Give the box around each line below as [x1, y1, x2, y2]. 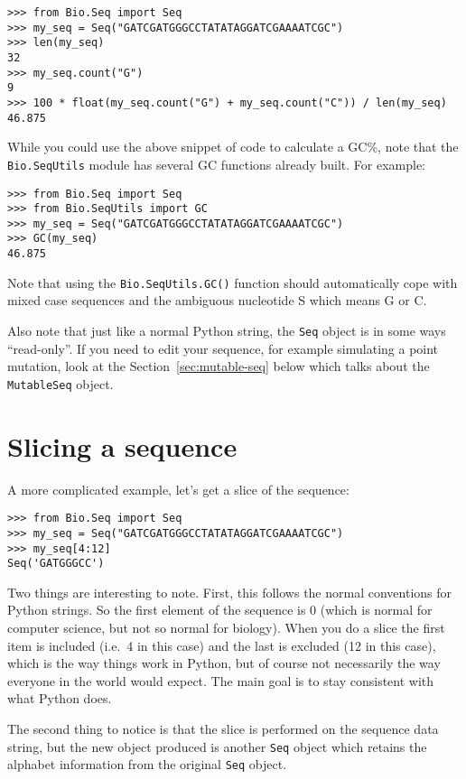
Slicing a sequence [7, 427, 238, 464]
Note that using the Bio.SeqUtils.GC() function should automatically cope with [7, 273, 458, 292]
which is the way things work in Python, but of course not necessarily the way [7, 654, 441, 672]
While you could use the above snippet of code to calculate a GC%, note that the [7, 137, 459, 156]
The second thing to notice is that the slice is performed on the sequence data [7, 719, 439, 738]
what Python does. [7, 689, 112, 708]
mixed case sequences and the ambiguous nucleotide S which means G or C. [7, 291, 427, 310]
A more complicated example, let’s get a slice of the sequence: [7, 479, 349, 498]
